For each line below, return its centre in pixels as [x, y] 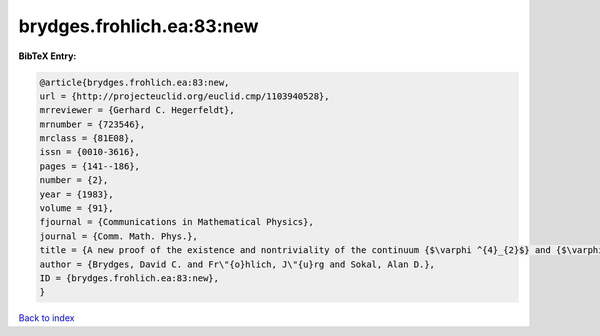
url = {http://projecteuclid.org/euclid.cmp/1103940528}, [184, 96]
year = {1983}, [76, 194]
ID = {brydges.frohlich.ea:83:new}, [129, 278]
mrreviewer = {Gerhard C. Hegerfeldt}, [137, 110]
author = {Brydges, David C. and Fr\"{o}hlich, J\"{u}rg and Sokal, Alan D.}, [237, 264]
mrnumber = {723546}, [92, 124]
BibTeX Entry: [47, 56]
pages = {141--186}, [89, 166]
